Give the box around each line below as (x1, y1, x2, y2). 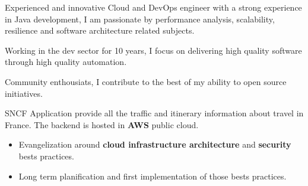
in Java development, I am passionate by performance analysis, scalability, (5, 12, 275, 25)
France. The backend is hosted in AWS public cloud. (5, 118, 199, 130)
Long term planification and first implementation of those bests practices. (18, 169, 287, 182)
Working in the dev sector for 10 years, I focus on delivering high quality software (5, 44, 302, 56)
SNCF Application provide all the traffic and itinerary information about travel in (5, 107, 304, 119)
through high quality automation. (5, 56, 127, 68)
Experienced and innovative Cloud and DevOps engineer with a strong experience (5, 1, 302, 13)
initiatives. (5, 87, 43, 99)
